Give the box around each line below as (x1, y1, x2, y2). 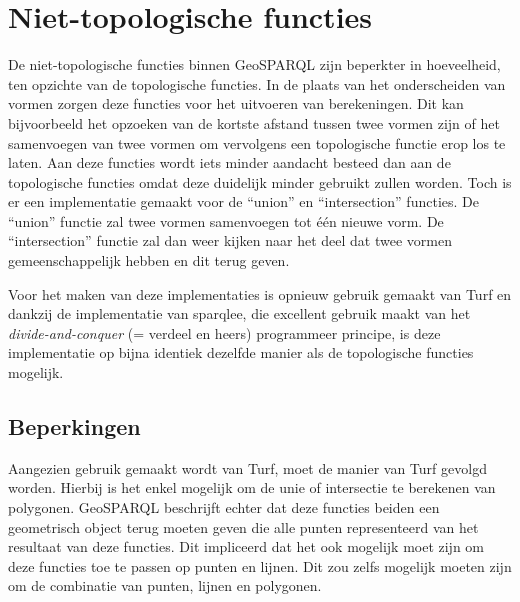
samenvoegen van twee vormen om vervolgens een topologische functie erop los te (8, 132, 506, 153)
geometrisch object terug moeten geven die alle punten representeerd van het (8, 516, 479, 537)
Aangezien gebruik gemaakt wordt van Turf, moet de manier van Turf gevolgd (8, 457, 487, 478)
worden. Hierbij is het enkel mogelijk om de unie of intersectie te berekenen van (8, 477, 496, 498)
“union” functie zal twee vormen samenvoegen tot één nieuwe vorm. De (8, 210, 444, 231)
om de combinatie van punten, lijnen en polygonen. (8, 575, 322, 596)
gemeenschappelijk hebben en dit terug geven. (8, 250, 290, 271)
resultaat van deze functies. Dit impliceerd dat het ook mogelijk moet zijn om (8, 536, 485, 557)
